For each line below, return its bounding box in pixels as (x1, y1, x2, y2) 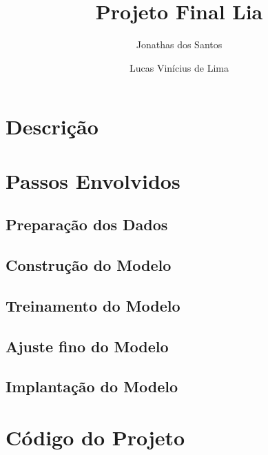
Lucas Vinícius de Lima (129, 60, 229, 74)
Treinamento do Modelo (6, 294, 181, 316)
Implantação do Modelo (6, 376, 178, 397)
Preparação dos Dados (6, 214, 168, 235)
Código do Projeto (6, 423, 185, 451)
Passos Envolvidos (6, 166, 181, 194)
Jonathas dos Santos (136, 37, 223, 52)
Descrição (6, 112, 99, 141)
